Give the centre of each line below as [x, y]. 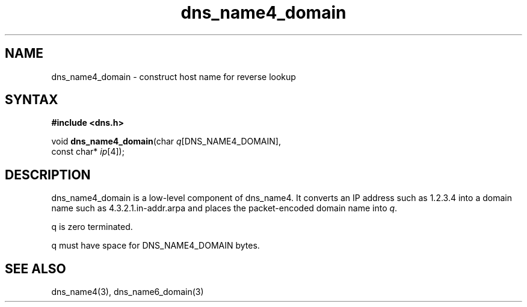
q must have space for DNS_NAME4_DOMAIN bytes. [156, 246]
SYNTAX [32, 100]
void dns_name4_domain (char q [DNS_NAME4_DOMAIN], [166, 141]
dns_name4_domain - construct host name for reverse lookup [174, 76]
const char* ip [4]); [88, 152]
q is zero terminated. [92, 227]
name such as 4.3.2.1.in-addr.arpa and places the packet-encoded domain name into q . [224, 208]
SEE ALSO [35, 268]
